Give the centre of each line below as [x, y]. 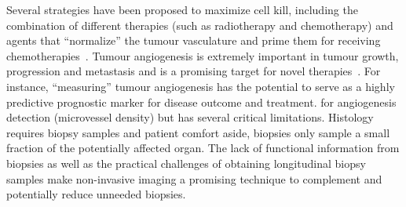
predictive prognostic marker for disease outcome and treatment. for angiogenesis [201, 102]
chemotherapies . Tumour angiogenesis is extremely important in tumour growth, [203, 55]
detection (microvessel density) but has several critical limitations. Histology [190, 117]
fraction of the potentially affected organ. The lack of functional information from [203, 148]
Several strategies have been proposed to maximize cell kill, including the [182, 9]
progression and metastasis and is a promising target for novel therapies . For [194, 71]
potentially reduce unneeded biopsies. [96, 194]
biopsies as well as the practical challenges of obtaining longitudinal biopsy [186, 163]
